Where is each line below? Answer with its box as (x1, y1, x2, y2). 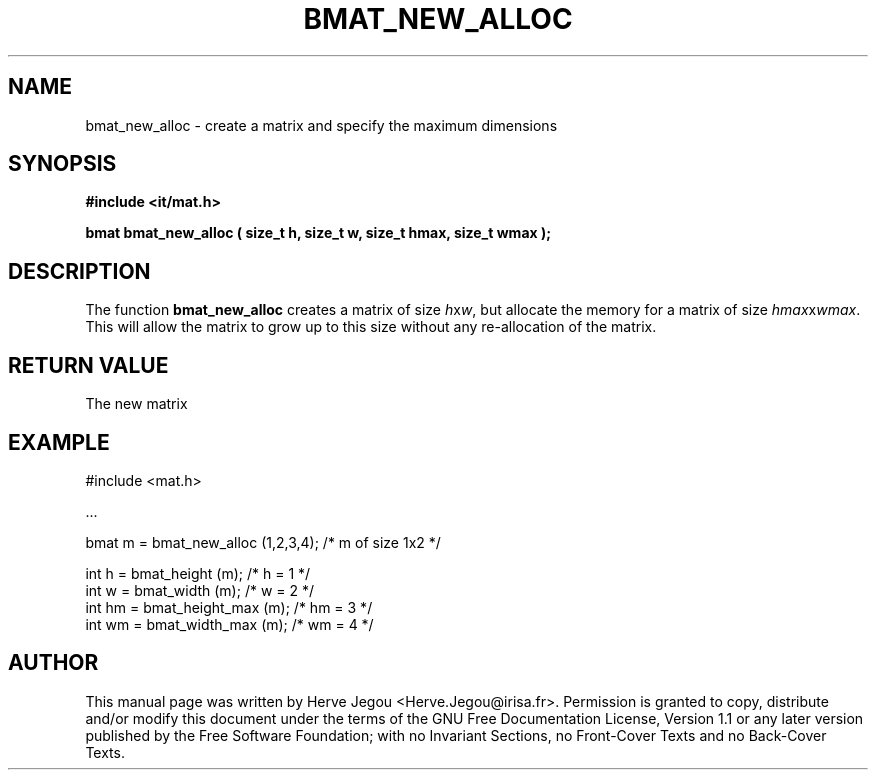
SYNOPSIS (8, 151, 117, 177)
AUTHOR (8, 650, 99, 676)
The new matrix (85, 395, 188, 413)
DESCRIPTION (8, 258, 151, 284)
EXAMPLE (8, 429, 110, 455)
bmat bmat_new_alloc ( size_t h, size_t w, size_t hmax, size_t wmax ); (85, 224, 552, 242)
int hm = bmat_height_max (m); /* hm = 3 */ (85, 598, 373, 616)
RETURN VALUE (8, 352, 169, 378)
